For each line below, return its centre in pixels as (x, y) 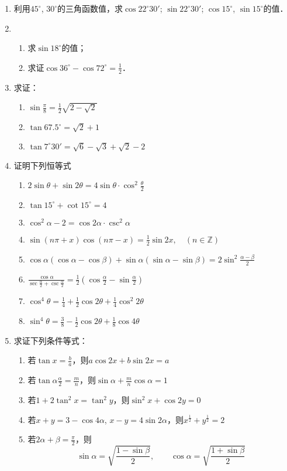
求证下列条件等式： (51, 340)
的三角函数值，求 (90, 8)
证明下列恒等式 (42, 165)
